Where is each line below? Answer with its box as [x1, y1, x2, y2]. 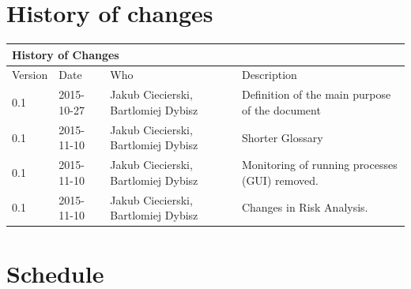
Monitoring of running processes [241, 156, 398, 173]
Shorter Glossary [241, 129, 323, 145]
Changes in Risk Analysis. [241, 199, 368, 216]
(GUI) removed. [241, 171, 319, 188]
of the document [241, 101, 321, 118]
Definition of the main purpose [241, 86, 391, 103]
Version [12, 66, 48, 83]
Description [241, 66, 297, 83]
